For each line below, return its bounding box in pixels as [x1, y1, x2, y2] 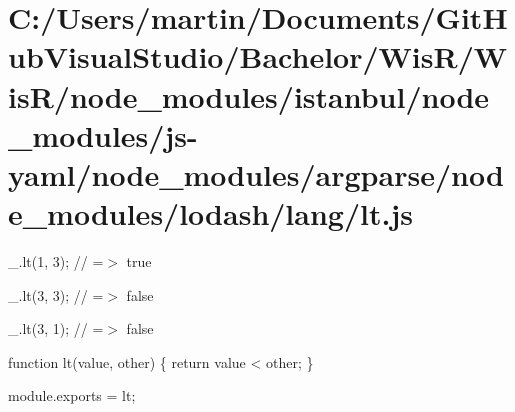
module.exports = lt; [8, 385, 136, 406]
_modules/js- [8, 114, 198, 155]
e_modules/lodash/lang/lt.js [8, 193, 413, 234]
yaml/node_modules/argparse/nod [8, 153, 504, 194]
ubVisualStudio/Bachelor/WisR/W [8, 36, 508, 77]
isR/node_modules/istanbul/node [8, 75, 490, 116]
